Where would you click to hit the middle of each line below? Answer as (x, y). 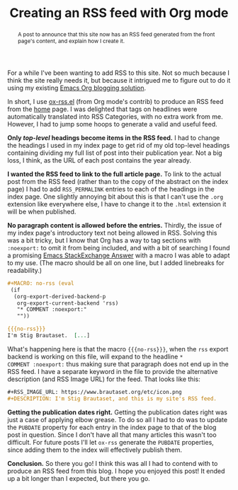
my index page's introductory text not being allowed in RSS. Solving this (112, 233)
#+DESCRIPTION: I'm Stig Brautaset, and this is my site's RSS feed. (112, 398)
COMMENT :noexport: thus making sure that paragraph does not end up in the (118, 364)
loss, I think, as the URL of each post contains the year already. (100, 160)
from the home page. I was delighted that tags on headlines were (102, 109)
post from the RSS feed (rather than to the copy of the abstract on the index (118, 181)
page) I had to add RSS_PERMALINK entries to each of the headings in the (111, 189)
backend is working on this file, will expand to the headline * (95, 356)
